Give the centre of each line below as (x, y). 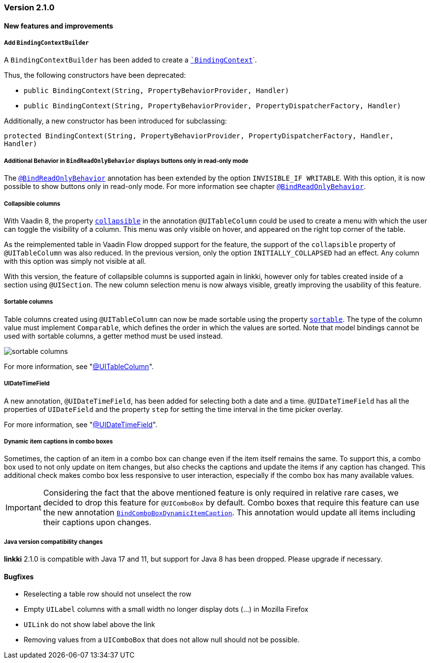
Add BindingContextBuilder (46, 43)
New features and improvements (59, 26)
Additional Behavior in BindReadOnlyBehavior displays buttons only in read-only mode (126, 161)
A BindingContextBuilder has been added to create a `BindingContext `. (131, 60)
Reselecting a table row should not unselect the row (108, 594)
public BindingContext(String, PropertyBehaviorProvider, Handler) (156, 91)
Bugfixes (19, 576)
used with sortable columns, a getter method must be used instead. (113, 336)
